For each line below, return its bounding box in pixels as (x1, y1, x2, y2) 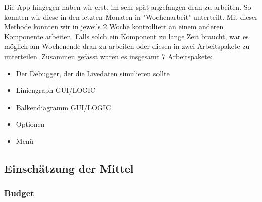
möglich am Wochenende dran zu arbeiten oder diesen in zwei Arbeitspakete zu (4, 41, 250, 52)
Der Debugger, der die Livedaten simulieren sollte (16, 68, 170, 78)
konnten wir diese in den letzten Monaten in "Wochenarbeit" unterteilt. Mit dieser (4, 11, 258, 22)
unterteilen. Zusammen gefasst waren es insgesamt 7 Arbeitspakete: (4, 50, 213, 61)
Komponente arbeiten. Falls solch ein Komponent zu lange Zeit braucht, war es (4, 31, 249, 41)
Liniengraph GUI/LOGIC (16, 85, 96, 95)
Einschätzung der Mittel (4, 160, 134, 176)
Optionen (16, 119, 45, 129)
